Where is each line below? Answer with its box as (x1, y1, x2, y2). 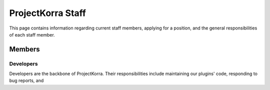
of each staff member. (9, 31, 55, 37)
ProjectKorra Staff (9, 7, 86, 18)
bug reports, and (9, 77, 44, 83)
